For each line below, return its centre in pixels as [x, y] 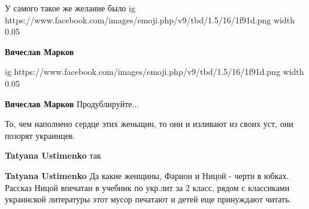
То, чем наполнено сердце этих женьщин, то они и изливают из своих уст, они [149, 124]
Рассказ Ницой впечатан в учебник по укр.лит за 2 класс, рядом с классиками [147, 187]
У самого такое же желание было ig [70, 8]
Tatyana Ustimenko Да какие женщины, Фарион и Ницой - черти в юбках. [147, 175]
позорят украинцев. [40, 135]
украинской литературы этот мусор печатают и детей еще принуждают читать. [148, 199]
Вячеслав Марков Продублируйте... [72, 103]
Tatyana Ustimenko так [53, 155]
